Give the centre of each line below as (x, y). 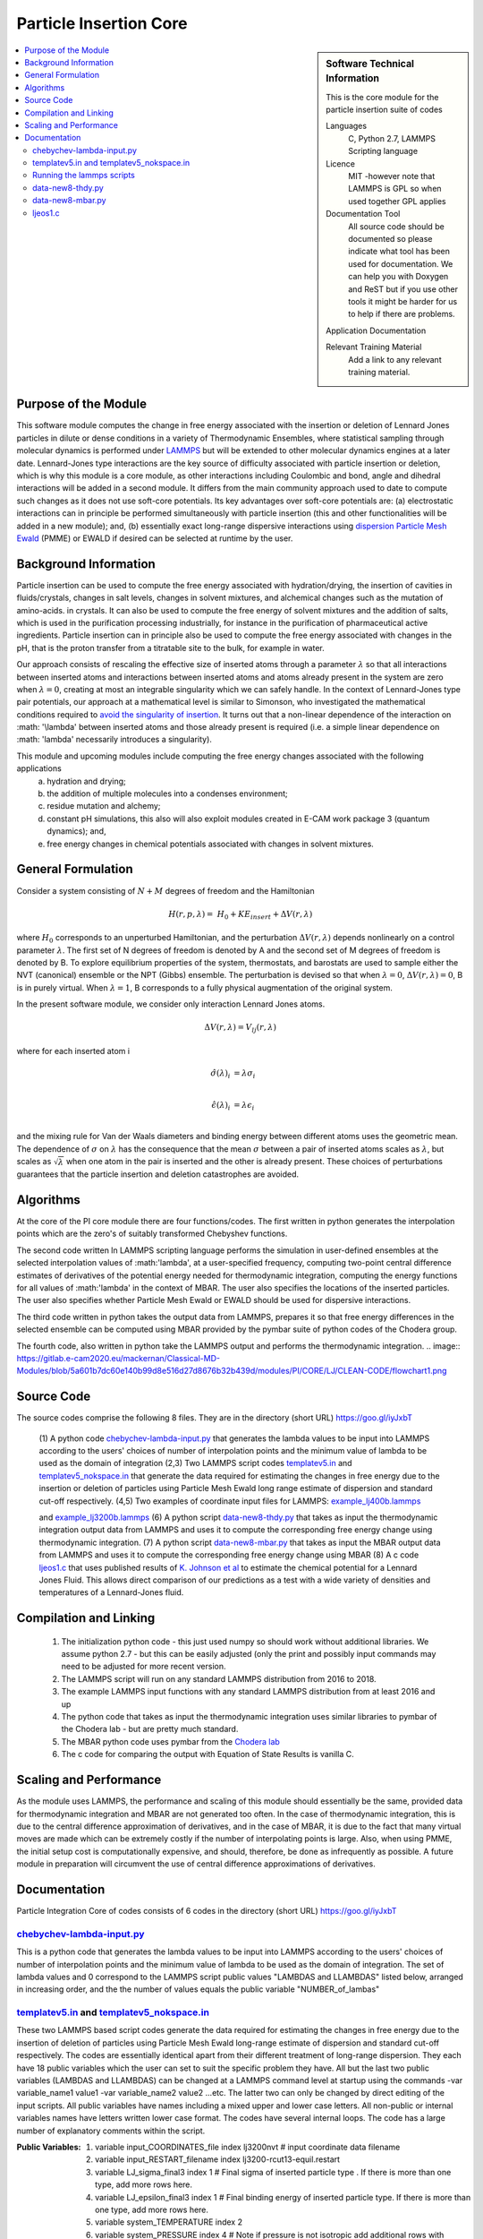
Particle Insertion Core (102, 23)
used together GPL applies (397, 201)
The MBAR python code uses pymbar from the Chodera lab (171, 1741)
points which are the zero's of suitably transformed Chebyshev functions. (152, 1234)
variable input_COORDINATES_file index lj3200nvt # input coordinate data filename (248, 2147)
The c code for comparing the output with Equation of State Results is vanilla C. (208, 1754)
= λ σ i (244, 1074)
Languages (346, 126)
